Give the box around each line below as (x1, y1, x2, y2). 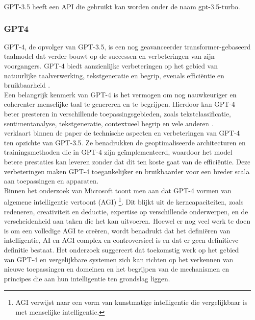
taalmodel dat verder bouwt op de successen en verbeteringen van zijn (4, 51, 215, 61)
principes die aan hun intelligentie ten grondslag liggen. (4, 273, 170, 283)
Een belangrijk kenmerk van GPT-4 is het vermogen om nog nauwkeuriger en (4, 89, 237, 99)
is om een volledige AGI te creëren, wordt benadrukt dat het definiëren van (4, 225, 230, 235)
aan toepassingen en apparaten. (4, 176, 99, 186)
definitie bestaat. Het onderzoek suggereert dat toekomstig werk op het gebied (4, 244, 239, 254)
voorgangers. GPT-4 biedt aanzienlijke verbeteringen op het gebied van (4, 61, 218, 70)
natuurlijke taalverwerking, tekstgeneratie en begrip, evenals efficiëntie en (4, 70, 225, 80)
